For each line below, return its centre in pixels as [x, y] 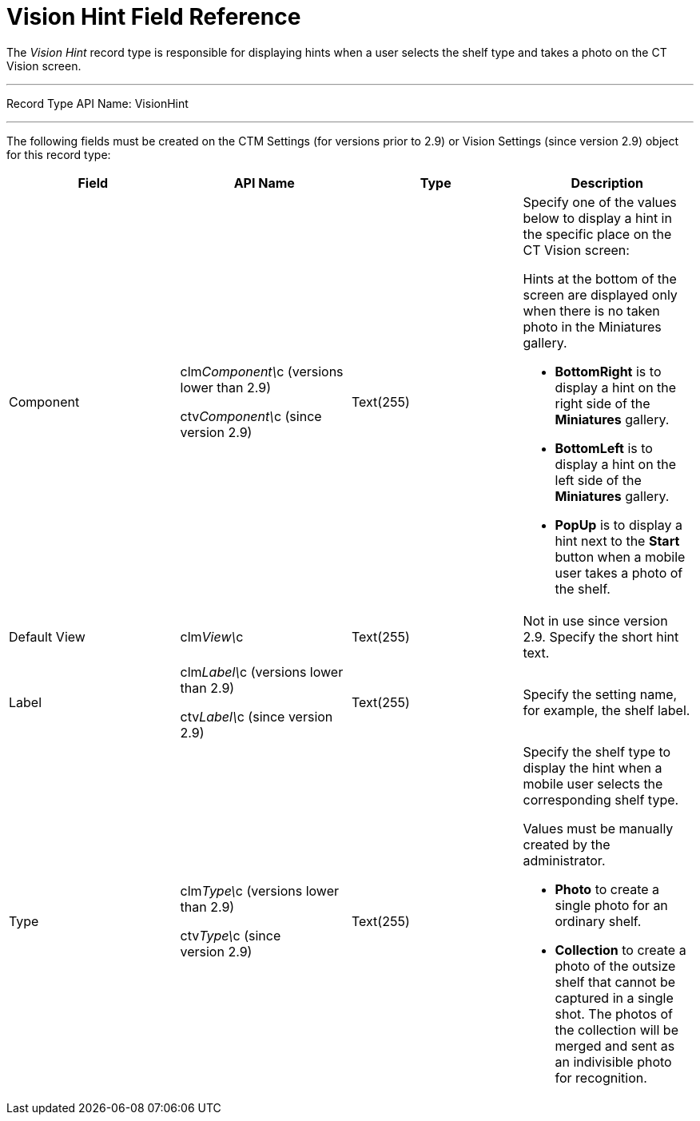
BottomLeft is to [604, 448]
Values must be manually [598, 828]
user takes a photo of [619, 572]
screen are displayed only [600, 294]
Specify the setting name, [600, 694]
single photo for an [611, 905]
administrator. [564, 860]
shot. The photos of [614, 1014]
